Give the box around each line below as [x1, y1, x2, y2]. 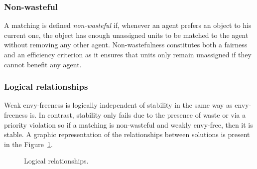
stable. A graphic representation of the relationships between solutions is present [4, 129, 250, 140]
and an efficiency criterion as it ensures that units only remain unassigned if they [4, 49, 252, 59]
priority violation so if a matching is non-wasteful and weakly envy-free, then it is [4, 119, 253, 130]
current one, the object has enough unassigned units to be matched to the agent [4, 29, 249, 40]
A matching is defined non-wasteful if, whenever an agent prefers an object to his [4, 20, 252, 30]
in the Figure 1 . [4, 139, 53, 149]
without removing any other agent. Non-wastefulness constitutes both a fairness [4, 39, 248, 50]
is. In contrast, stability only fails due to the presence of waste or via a [29, 110, 246, 120]
